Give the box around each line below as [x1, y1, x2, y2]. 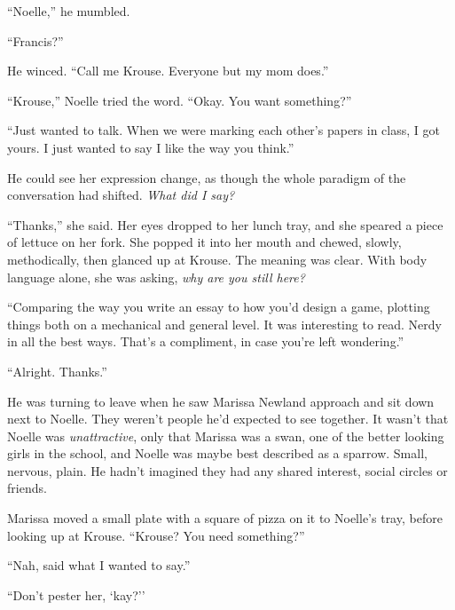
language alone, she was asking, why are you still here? [7, 267, 305, 286]
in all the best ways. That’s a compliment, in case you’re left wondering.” [7, 332, 404, 351]
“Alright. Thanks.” [7, 361, 107, 380]
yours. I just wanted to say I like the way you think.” [7, 138, 294, 156]
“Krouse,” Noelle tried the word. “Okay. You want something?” [7, 91, 352, 109]
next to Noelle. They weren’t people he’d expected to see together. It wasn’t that [7, 409, 449, 428]
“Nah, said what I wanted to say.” [7, 556, 191, 574]
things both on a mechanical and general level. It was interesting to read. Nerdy [7, 314, 442, 333]
